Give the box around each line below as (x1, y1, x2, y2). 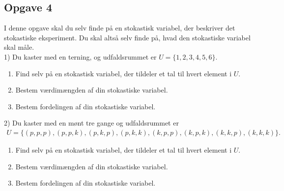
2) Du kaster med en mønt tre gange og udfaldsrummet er (4, 118, 179, 128)
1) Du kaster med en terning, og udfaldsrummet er (4, 51, 157, 62)
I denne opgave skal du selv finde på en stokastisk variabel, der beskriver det (4, 23, 235, 33)
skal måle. (4, 42, 34, 52)
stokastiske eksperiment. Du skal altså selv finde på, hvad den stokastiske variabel (4, 32, 251, 42)
